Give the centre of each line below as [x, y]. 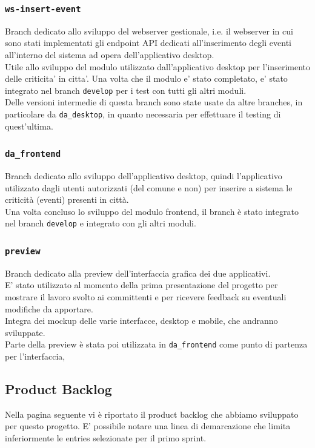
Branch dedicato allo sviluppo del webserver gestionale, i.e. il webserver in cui [149, 31]
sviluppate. [25, 332]
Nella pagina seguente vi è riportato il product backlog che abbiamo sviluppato [152, 414]
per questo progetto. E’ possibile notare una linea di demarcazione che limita [148, 426]
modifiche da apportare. [49, 308]
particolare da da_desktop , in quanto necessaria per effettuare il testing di [143, 114]
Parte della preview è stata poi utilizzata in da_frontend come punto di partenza [156, 344]
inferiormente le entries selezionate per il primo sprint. [106, 438]
